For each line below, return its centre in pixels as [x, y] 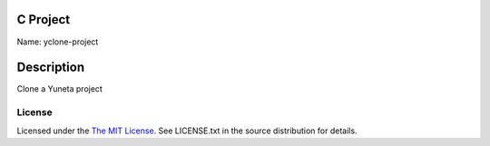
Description [51, 68]
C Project [44, 19]
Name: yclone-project [58, 42]
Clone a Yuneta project [60, 89]
